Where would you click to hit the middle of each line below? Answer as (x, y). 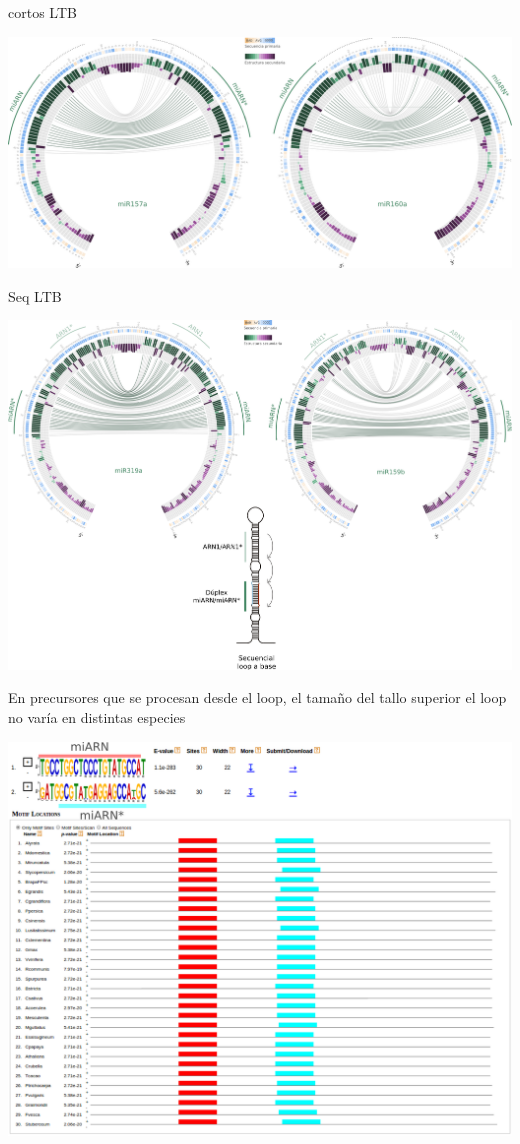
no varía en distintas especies (97, 717)
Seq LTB (35, 295)
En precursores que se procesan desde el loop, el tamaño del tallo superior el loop (257, 697)
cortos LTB (42, 12)
